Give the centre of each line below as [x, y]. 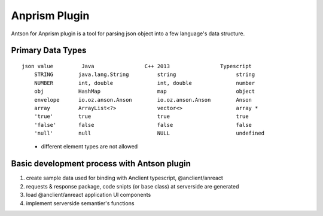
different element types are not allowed [89, 147]
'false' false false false [143, 125]
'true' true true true [141, 116]
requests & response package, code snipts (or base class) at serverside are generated [132, 186]
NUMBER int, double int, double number [144, 83]
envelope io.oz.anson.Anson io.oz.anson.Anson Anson [143, 100]
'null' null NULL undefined [149, 133]
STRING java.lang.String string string [144, 74]
